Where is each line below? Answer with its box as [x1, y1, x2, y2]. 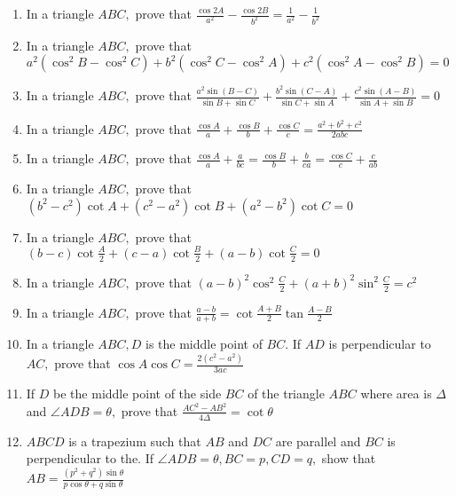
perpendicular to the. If [26, 449, 154, 468]
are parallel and [275, 431, 361, 450]
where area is [360, 384, 432, 403]
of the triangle [248, 384, 325, 403]
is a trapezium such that [68, 431, 201, 450]
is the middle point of [145, 335, 263, 353]
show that [321, 449, 376, 468]
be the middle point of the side [53, 384, 222, 403]
